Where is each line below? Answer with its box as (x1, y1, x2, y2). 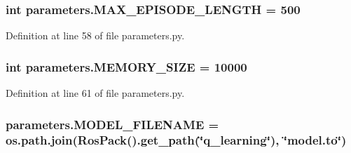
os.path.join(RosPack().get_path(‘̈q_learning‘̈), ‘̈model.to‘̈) (6, 131, 347, 149)
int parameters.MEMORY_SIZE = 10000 (6, 58, 247, 75)
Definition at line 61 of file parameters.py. (6, 86, 185, 100)
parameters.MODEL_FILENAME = (6, 115, 219, 133)
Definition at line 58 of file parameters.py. (6, 28, 185, 43)
